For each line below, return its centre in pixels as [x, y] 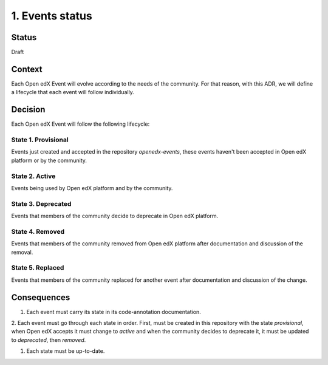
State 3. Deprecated [41, 203]
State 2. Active [33, 176]
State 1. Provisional [40, 140]
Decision [28, 110]
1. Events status [52, 16]
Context [27, 69]
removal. [22, 252]
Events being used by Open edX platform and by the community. [92, 188]
